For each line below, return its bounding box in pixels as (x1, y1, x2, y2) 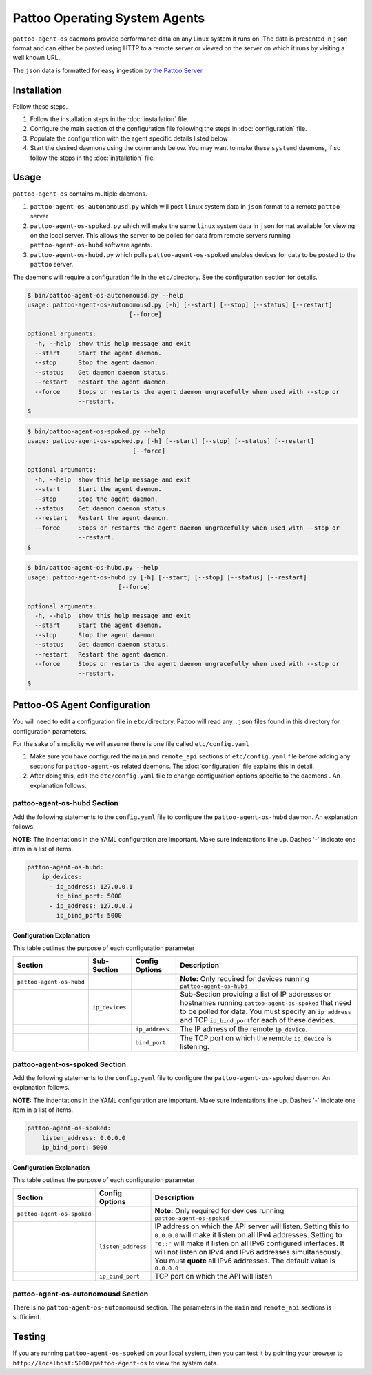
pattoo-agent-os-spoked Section (12, 1059, 127, 1069)
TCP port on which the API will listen (154, 1272, 273, 1281)
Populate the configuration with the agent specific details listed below (30, 134, 229, 143)
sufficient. (12, 1313, 41, 1321)
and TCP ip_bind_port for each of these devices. (180, 1015, 335, 1025)
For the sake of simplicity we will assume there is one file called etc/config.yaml (12, 740, 249, 748)
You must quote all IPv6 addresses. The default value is (154, 1256, 335, 1265)
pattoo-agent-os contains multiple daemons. (12, 189, 147, 198)
